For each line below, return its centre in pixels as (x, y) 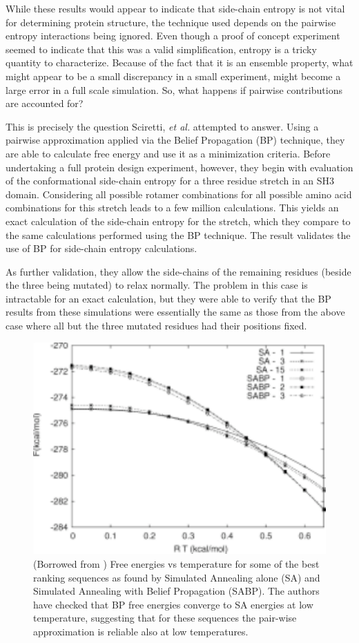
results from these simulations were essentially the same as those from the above (175, 312)
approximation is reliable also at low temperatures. (141, 631)
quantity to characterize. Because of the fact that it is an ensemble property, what (179, 63)
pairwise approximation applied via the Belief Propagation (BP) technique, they (175, 140)
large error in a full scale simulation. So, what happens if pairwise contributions (174, 89)
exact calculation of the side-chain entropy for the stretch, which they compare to (178, 221)
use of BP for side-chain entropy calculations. (101, 248)
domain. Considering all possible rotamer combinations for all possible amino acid (179, 194)
